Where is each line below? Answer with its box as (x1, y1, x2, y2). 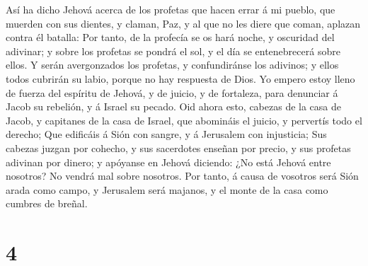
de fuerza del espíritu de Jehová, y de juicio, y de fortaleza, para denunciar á (6, 85, 338, 100)
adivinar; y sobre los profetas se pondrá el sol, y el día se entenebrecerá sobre (6, 43, 340, 58)
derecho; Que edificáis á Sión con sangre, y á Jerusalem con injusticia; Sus (6, 127, 327, 141)
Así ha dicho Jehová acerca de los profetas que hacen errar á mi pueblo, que (6, 2, 335, 16)
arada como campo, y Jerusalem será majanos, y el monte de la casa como (6, 182, 328, 197)
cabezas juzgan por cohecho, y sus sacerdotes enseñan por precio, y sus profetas (6, 140, 351, 155)
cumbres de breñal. (6, 196, 88, 211)
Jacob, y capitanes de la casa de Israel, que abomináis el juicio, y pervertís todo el (6, 112, 362, 127)
